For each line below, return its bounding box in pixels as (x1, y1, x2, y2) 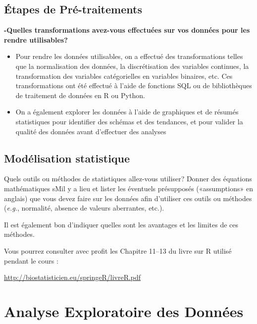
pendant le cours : (4, 255, 58, 266)
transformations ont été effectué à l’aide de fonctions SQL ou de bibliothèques (15, 80, 252, 91)
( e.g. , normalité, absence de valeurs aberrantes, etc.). (4, 203, 164, 213)
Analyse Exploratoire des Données (4, 301, 244, 321)
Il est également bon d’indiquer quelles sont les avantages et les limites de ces (4, 219, 239, 229)
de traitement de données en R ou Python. (15, 90, 145, 100)
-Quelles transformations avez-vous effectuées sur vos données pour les (4, 25, 250, 35)
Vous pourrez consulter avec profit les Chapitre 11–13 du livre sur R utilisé (4, 245, 232, 256)
